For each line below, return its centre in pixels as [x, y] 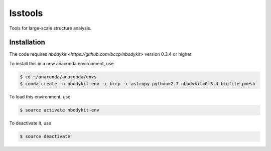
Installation [27, 42]
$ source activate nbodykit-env [60, 110]
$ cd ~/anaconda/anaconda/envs [58, 77]
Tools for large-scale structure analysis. [50, 28]
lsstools [26, 13]
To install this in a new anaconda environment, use [61, 63]
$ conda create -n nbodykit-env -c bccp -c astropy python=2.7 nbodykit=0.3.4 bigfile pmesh [138, 84]
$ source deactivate [45, 136]
